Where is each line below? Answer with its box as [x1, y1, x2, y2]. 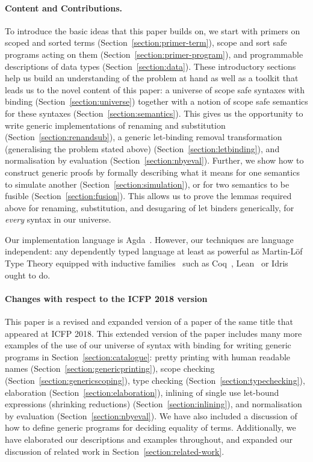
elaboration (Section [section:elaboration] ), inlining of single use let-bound [5, 386, 279, 398]
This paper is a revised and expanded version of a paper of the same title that [5, 315, 293, 328]
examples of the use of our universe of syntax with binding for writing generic [5, 339, 291, 351]
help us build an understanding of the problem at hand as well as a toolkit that [5, 72, 299, 84]
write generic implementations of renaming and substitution [5, 119, 226, 131]
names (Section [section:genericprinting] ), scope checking [5, 362, 215, 375]
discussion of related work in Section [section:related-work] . [5, 445, 225, 457]
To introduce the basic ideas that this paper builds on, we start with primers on [5, 24, 300, 37]
